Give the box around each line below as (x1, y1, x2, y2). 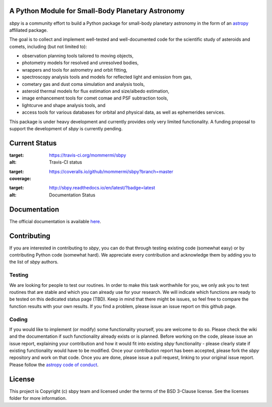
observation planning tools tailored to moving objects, (22, 53, 133, 59)
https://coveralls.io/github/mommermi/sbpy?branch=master (49, 168, 174, 174)
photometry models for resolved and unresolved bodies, (22, 60, 139, 66)
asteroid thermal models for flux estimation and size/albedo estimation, (22, 88, 170, 94)
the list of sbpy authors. (9, 259, 59, 265)
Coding (9, 316, 28, 323)
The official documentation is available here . (9, 218, 102, 224)
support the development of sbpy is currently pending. (9, 125, 123, 131)
